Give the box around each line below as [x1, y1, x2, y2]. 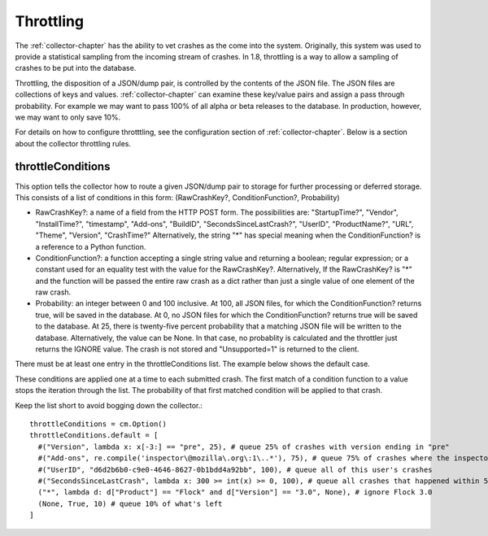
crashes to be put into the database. [15, 63, 137, 73]
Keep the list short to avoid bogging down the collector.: [15, 400, 203, 410]
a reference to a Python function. [35, 242, 146, 251]
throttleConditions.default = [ [29, 431, 159, 440]
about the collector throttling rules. [15, 138, 132, 148]
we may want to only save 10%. [15, 112, 121, 122]
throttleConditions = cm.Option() [29, 420, 167, 429]
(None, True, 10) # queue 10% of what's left [37, 499, 223, 508]
